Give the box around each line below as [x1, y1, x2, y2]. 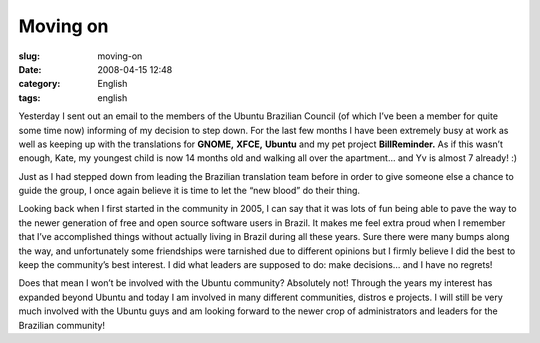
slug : [18, 50, 40, 62]
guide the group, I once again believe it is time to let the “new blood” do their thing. [18, 185, 360, 197]
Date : [18, 63, 42, 75]
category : [18, 78, 61, 90]
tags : [18, 91, 41, 104]
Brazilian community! [18, 319, 105, 331]
